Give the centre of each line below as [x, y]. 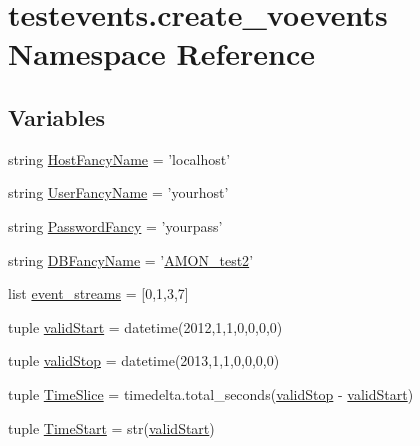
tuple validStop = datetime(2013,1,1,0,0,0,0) [144, 360]
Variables [57, 116]
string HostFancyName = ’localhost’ [119, 158]
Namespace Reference [161, 53]
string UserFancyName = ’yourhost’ [118, 192]
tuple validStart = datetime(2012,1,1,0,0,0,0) [145, 326]
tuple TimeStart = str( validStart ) [111, 427]
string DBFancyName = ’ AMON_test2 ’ [131, 259]
